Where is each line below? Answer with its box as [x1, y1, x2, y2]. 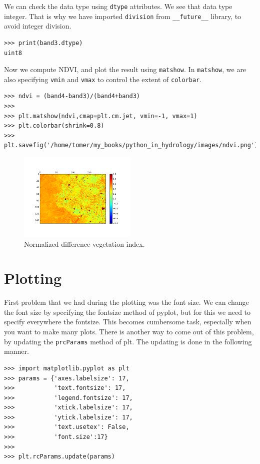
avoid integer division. [4, 21, 71, 31]
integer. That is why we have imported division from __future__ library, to [4, 11, 241, 21]
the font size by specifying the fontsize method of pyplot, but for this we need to [4, 306, 251, 317]
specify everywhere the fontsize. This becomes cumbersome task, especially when [4, 316, 251, 327]
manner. [4, 346, 29, 356]
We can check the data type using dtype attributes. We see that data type [4, 1, 232, 11]
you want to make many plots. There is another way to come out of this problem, [4, 326, 254, 337]
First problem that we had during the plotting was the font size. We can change [4, 297, 249, 307]
